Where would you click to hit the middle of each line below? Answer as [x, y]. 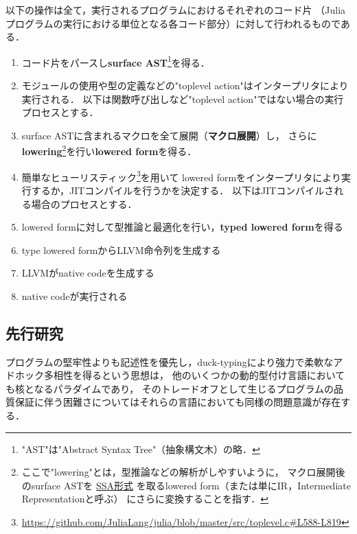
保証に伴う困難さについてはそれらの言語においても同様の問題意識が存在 [178, 402]
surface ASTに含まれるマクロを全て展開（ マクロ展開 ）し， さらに [169, 135]
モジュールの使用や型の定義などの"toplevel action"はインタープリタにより [185, 85]
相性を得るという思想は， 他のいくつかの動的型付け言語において [199, 375]
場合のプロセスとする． [84, 204]
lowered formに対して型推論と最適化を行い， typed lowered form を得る [182, 227]
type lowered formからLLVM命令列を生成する [121, 249]
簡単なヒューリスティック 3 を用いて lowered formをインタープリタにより [181, 176]
